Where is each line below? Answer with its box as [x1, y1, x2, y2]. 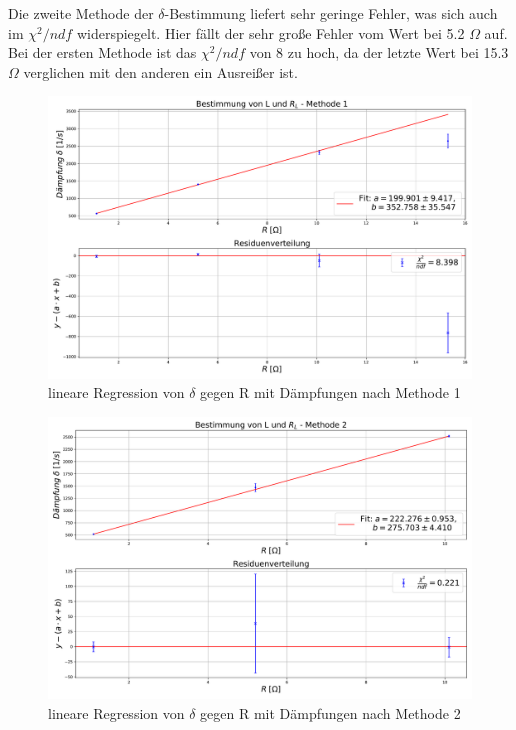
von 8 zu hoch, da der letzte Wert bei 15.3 [249, 42, 509, 63]
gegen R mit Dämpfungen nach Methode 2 [200, 702, 461, 723]
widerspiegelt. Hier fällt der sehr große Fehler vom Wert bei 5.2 [76, 22, 465, 43]
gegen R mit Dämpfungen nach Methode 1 [200, 382, 461, 403]
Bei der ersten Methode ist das [8, 42, 197, 63]
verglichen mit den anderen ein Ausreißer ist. [23, 61, 298, 82]
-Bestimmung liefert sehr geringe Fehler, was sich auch [164, 3, 498, 23]
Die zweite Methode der [8, 3, 154, 23]
